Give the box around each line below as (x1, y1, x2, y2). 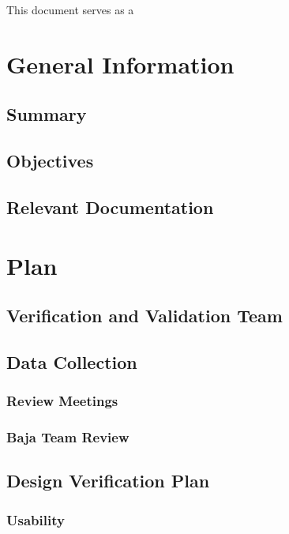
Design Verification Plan (6, 468, 210, 493)
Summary (6, 102, 87, 126)
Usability (6, 510, 65, 529)
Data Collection (6, 349, 137, 374)
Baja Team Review (6, 427, 129, 447)
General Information (6, 47, 235, 80)
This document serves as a (6, 2, 134, 17)
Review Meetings (6, 391, 118, 411)
